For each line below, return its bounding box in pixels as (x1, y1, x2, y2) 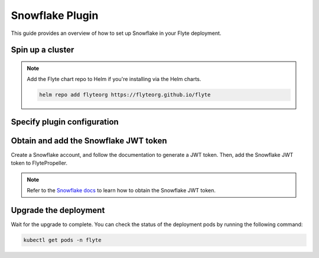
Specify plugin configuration (11, 117, 119, 127)
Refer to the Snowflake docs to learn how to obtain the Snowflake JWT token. (27, 187, 216, 194)
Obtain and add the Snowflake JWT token (11, 136, 167, 146)
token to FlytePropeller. (11, 160, 68, 167)
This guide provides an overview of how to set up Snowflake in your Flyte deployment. (11, 30, 222, 37)
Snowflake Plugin (11, 9, 99, 22)
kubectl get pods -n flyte (23, 237, 102, 243)
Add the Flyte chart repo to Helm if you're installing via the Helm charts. (27, 76, 201, 83)
